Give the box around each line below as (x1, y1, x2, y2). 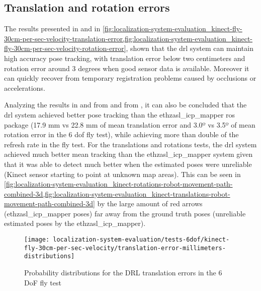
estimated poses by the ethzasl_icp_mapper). (4, 218, 146, 228)
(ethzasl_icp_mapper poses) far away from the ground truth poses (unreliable (4, 208, 246, 218)
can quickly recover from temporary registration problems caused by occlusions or (4, 73, 256, 83)
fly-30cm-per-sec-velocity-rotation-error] (4, 43, 126, 53)
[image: (24, 236, 50, 244)
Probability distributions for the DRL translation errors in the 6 (24, 267, 222, 278)
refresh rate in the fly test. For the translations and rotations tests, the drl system (4, 139, 257, 149)
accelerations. (4, 82, 45, 93)
